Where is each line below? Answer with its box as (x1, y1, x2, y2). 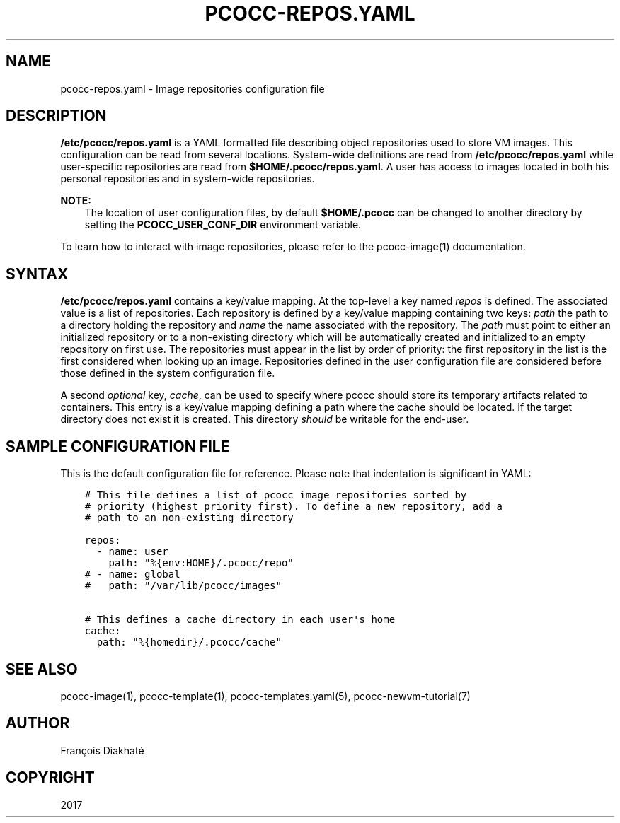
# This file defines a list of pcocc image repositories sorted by (84, 489, 467, 501)
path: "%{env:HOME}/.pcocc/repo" (108, 557, 294, 569)
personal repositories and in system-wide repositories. (60, 173, 315, 185)
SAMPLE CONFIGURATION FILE (6, 437, 230, 455)
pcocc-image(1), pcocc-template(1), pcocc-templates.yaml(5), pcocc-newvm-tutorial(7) (60, 689, 471, 702)
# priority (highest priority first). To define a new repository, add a (84, 501, 503, 513)
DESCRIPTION (6, 107, 107, 125)
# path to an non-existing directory (84, 512, 294, 524)
